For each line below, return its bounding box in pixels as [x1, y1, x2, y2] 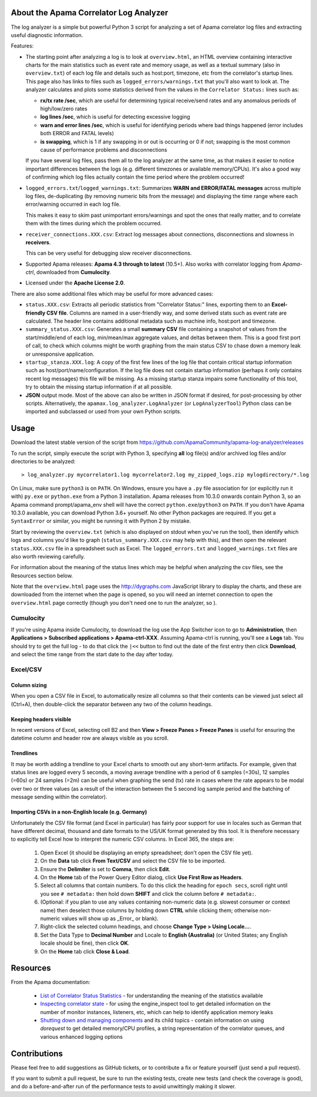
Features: [11, 42, 34, 49]
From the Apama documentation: [11, 979, 90, 986]
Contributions [11, 1048, 63, 1058]
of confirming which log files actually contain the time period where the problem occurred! [25, 173, 245, 180]
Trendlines [11, 750, 38, 757]
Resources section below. [11, 572, 73, 579]
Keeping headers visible [11, 715, 72, 723]
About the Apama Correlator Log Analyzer [11, 8, 168, 18]
